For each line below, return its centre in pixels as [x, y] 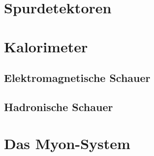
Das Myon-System [67, 143]
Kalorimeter [46, 46]
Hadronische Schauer [59, 106]
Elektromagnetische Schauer [77, 78]
